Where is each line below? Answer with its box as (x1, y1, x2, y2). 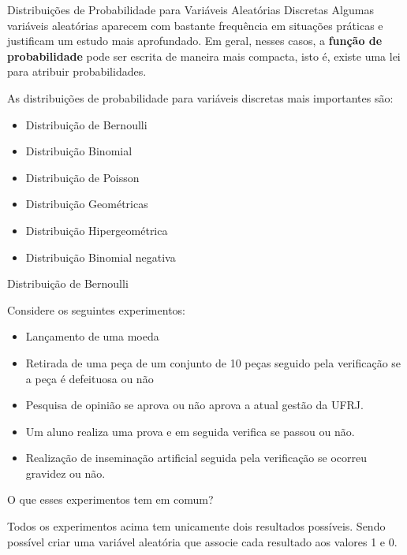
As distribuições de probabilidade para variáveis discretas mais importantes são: (7, 89, 394, 106)
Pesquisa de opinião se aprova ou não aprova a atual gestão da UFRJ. (25, 397, 364, 413)
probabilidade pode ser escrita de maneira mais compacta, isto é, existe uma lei (7, 47, 401, 64)
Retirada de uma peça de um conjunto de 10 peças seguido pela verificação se (25, 354, 401, 371)
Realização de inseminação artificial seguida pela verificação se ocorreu (25, 449, 368, 466)
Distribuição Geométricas (25, 196, 148, 212)
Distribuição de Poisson (25, 169, 140, 185)
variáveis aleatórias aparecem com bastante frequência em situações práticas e (7, 17, 383, 33)
